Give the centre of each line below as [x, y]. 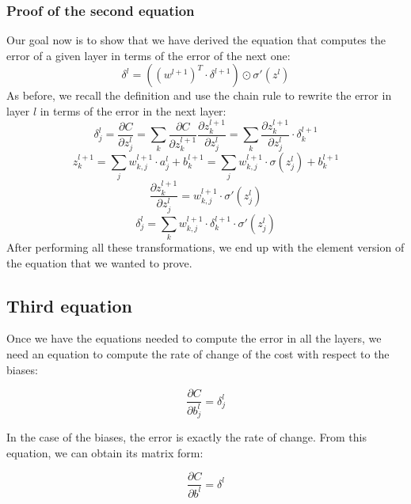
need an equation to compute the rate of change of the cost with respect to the [198, 353]
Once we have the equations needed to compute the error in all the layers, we [194, 338]
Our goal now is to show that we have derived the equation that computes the [196, 40]
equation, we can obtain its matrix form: [105, 452]
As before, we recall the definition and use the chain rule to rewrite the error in [199, 95]
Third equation [69, 305]
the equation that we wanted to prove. [99, 262]
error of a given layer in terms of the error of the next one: [148, 55]
